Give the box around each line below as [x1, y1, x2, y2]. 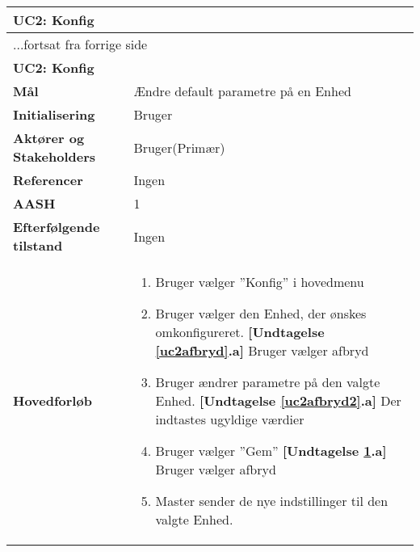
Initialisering [13, 105, 95, 124]
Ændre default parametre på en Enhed [133, 82, 351, 100]
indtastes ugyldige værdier [155, 410, 304, 428]
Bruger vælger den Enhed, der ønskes [155, 304, 367, 322]
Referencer [13, 171, 83, 189]
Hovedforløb [13, 391, 92, 410]
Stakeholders [13, 147, 95, 166]
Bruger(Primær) [133, 137, 225, 157]
